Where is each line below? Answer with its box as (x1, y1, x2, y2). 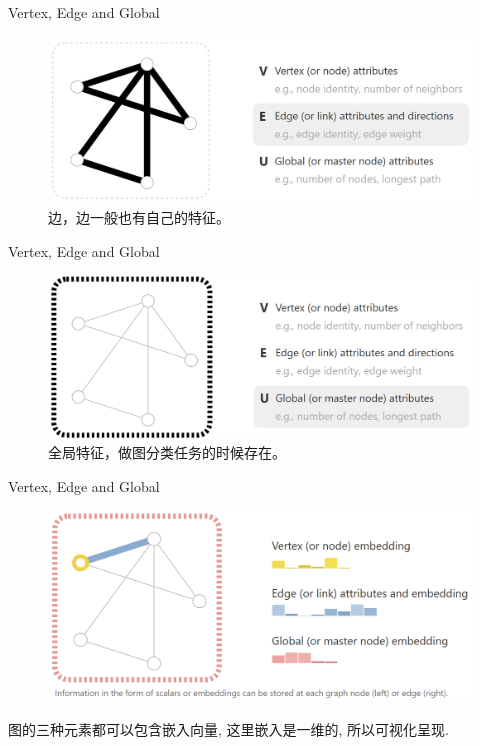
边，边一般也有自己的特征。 (48, 207, 230, 228)
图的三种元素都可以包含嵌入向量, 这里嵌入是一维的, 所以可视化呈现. (8, 719, 449, 740)
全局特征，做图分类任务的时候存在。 (48, 442, 286, 463)
